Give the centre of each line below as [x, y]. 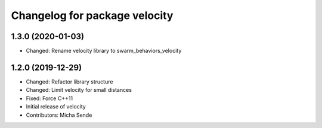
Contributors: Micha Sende [59, 115]
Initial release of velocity [56, 107]
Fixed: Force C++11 [49, 98]
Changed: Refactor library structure [69, 81]
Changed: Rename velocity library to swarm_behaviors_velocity [104, 51]
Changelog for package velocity [92, 15]
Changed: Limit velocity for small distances [79, 90]
